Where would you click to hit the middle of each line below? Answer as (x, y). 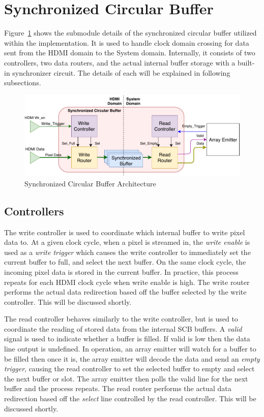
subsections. (23, 83)
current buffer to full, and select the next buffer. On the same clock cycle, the (125, 262)
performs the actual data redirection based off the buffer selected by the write (125, 292)
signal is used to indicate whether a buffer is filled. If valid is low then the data (127, 339)
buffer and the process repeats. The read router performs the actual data (118, 388)
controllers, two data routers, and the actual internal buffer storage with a (120, 62)
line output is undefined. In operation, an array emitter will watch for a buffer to (130, 349)
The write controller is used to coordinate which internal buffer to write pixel (125, 232)
